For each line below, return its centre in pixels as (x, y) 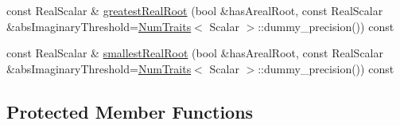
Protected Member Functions (130, 111)
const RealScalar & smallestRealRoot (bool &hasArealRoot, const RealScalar (195, 53)
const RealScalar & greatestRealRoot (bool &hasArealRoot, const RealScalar (195, 10)
